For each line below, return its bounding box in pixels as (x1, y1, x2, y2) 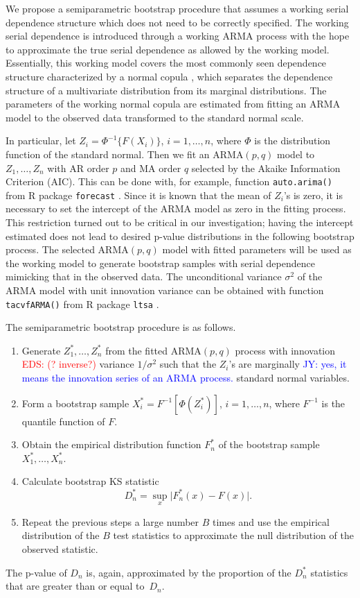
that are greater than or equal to (6, 579, 145, 593)
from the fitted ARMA (105, 343, 201, 357)
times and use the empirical (213, 514, 330, 529)
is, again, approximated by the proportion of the (86, 565, 291, 579)
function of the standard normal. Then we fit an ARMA (6, 146, 244, 161)
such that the (159, 357, 217, 371)
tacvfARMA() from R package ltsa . (6, 296, 159, 311)
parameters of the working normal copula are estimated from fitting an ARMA (6, 96, 341, 111)
